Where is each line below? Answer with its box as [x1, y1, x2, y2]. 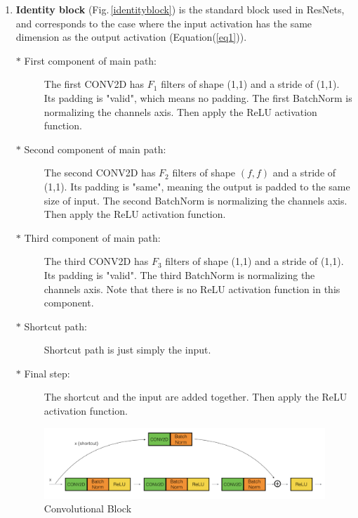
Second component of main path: [24, 141, 166, 156]
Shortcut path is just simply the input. [44, 342, 211, 357]
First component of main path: [24, 53, 157, 67]
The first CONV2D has [44, 77, 145, 91]
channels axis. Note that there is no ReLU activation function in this [44, 281, 340, 296]
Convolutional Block [44, 501, 132, 516]
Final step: [24, 365, 70, 380]
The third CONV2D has [44, 254, 149, 268]
